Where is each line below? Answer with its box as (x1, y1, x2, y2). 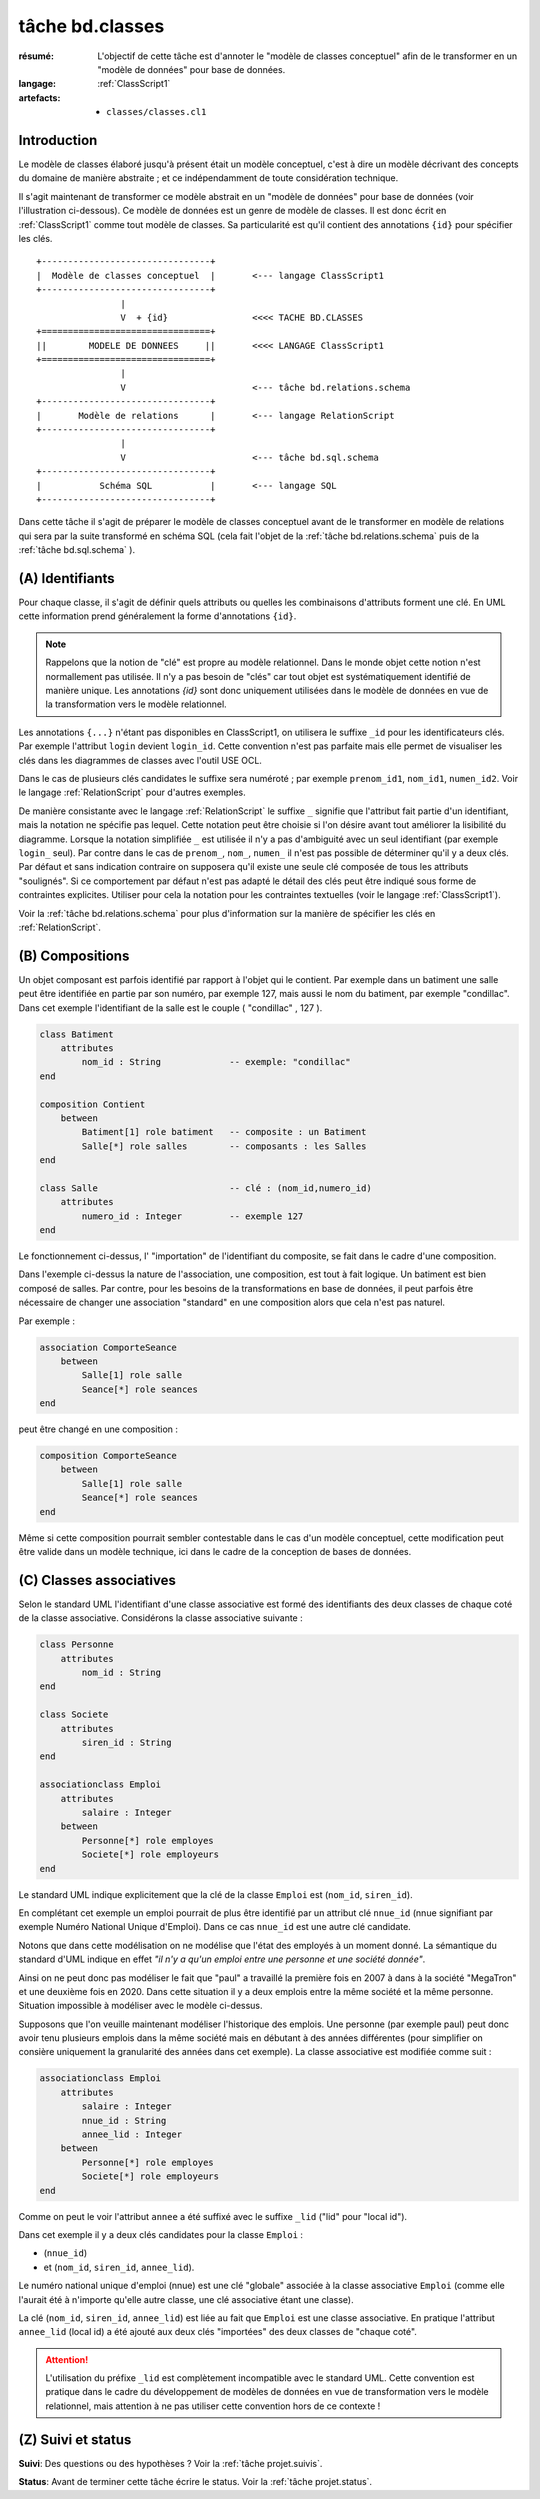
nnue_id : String (81, 2115, 167, 2126)
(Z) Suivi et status (18, 2431, 132, 2448)
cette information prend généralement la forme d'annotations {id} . (18, 610, 297, 622)
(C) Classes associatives (18, 1571, 177, 1589)
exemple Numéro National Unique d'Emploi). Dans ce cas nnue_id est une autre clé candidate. (18, 1921, 412, 1933)
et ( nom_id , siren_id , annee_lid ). (43, 2261, 195, 2273)
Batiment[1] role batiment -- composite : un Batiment (81, 1126, 367, 1138)
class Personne (39, 1639, 114, 1650)
